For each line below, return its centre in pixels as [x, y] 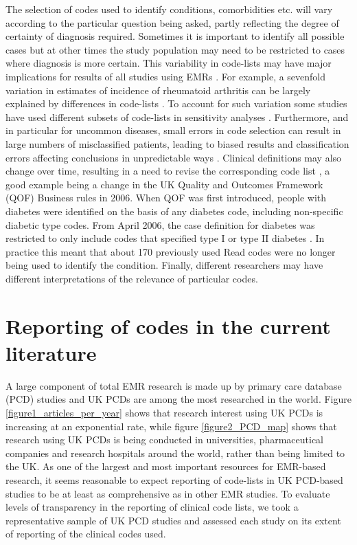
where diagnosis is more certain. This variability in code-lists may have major [169, 63]
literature [51, 352]
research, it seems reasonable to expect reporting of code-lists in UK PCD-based [174, 479]
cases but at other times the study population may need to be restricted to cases [175, 49]
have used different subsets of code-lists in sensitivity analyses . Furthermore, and [177, 116]
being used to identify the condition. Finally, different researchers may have [164, 265]
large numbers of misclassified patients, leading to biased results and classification [177, 143]
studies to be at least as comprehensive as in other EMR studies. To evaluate [168, 493]
